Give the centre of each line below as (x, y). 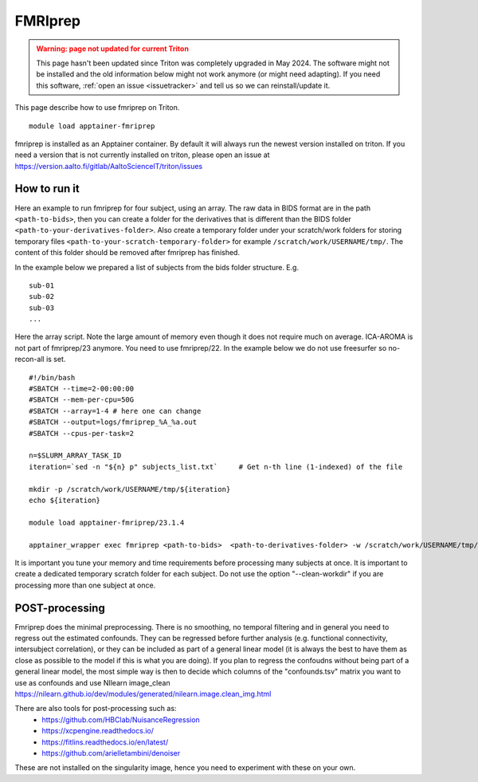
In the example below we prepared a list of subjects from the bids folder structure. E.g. (157, 267)
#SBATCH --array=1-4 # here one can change (115, 411)
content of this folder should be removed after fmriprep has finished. (127, 253)
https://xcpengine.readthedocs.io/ (98, 731)
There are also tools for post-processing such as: (96, 709)
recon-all (29, 360)
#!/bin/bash (52, 377)
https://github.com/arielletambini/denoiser (111, 753)
